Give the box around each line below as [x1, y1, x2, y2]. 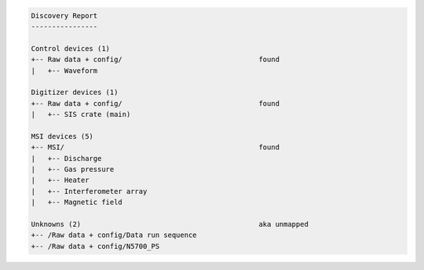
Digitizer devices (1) [31, 88, 119, 97]
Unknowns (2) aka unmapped [31, 220, 309, 229]
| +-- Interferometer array [31, 187, 148, 195]
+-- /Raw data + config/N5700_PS [31, 242, 160, 250]
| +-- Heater [31, 176, 90, 184]
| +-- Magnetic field [31, 198, 123, 207]
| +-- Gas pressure [31, 165, 115, 174]
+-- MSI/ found [31, 143, 280, 152]
